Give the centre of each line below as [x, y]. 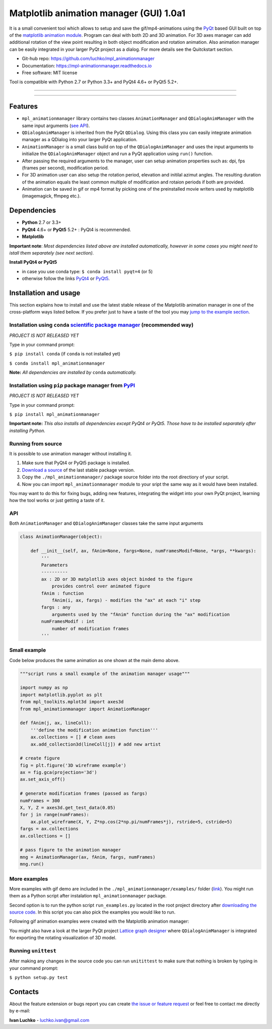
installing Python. [27, 431]
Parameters [54, 565]
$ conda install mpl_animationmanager [57, 363]
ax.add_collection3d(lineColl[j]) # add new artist [96, 744]
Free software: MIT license [50, 73]
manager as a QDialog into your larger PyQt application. [80, 140]
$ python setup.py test [39, 978]
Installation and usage [45, 293]
